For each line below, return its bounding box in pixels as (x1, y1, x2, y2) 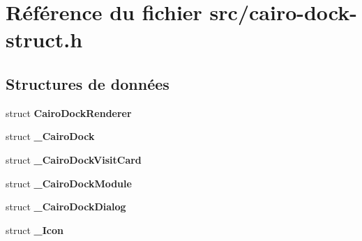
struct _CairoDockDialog (6, 199, 126, 214)
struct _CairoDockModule (6, 176, 132, 190)
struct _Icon (6, 222, 63, 237)
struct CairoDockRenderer (6, 105, 132, 120)
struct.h (6, 25, 83, 54)
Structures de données (6, 72, 169, 94)
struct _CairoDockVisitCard (6, 152, 142, 166)
